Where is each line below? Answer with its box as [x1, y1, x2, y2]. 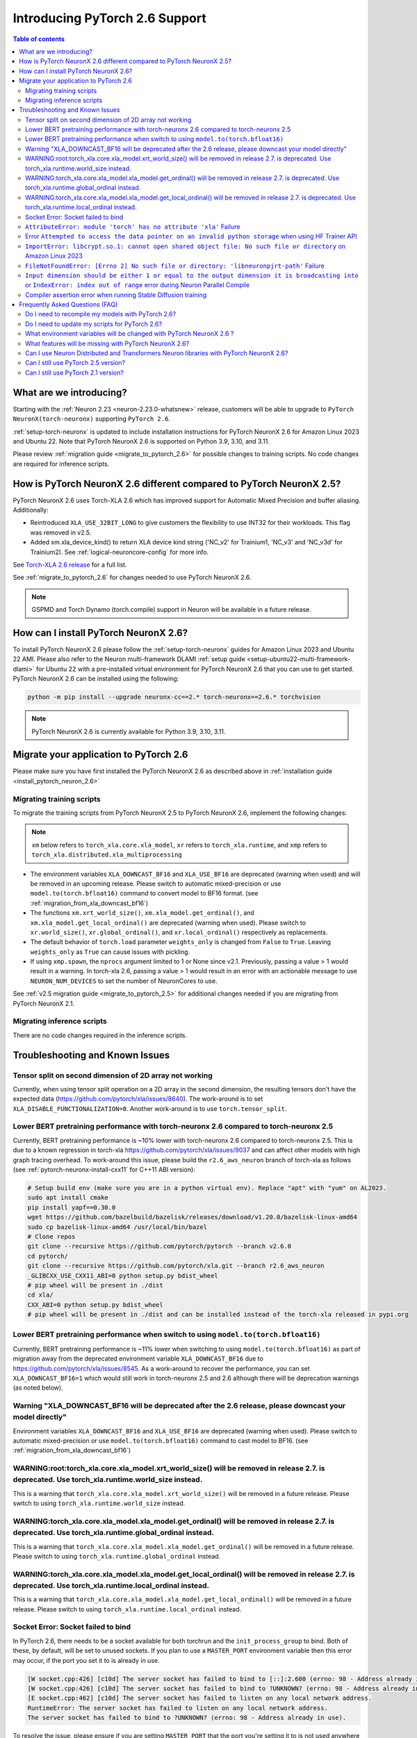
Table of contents [13, 35, 65, 43]
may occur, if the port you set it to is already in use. [13, 1656, 160, 1664]
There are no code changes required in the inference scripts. [13, 1031, 188, 1039]
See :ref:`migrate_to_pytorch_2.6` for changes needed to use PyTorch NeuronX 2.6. [13, 574, 252, 582]
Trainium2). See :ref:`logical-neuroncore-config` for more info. [30, 548, 209, 556]
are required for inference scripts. [13, 460, 110, 468]
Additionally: [13, 505, 49, 514]
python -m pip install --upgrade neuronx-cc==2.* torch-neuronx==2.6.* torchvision [27, 693, 321, 701]
